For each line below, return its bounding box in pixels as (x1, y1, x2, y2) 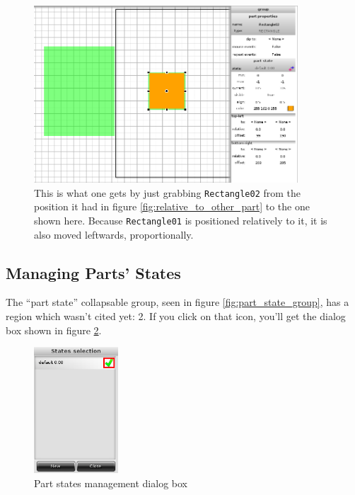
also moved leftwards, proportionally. (34, 227, 194, 241)
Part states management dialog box (34, 475, 187, 490)
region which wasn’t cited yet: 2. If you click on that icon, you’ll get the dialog (6, 309, 346, 324)
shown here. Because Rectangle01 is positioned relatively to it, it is (34, 213, 327, 227)
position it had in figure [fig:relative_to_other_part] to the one (34, 199, 310, 214)
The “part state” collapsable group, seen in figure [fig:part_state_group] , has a (6, 295, 349, 309)
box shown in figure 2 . (6, 322, 102, 337)
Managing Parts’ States (6, 261, 181, 283)
